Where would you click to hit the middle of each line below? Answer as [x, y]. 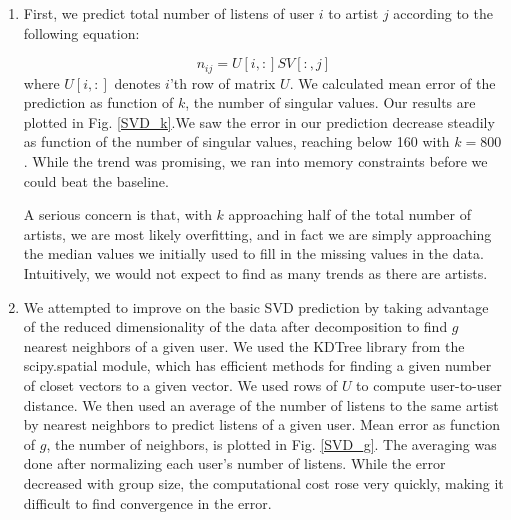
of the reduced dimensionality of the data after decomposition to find [235, 326]
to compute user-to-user [429, 384]
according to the [443, 13]
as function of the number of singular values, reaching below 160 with [236, 141]
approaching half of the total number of [349, 214]
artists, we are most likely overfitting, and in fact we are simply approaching [257, 233]
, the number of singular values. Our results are [330, 102]
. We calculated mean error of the [392, 82]
